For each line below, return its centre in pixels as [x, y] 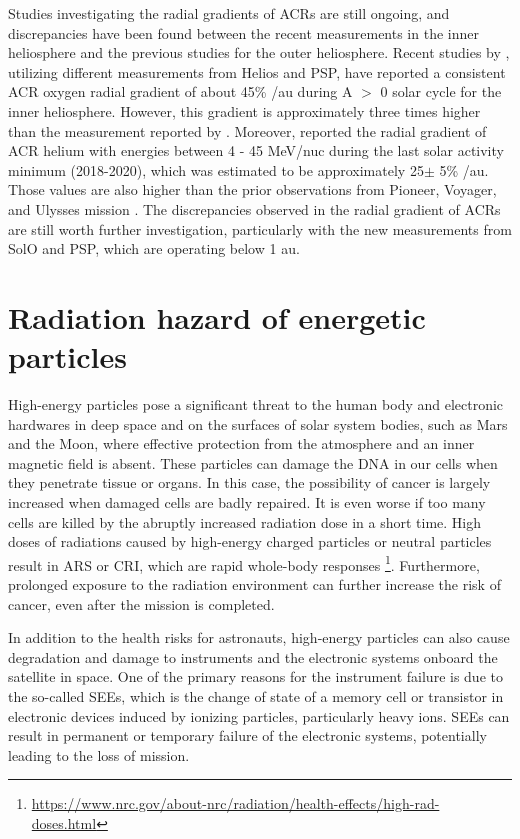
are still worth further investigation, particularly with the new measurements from [260, 228]
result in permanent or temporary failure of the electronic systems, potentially [247, 735]
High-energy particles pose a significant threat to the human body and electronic [256, 404]
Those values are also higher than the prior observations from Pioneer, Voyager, [252, 189]
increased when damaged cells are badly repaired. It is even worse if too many [247, 502]
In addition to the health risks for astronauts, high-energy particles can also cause [259, 637]
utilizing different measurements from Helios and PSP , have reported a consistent [257, 71]
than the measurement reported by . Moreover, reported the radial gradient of [247, 130]
